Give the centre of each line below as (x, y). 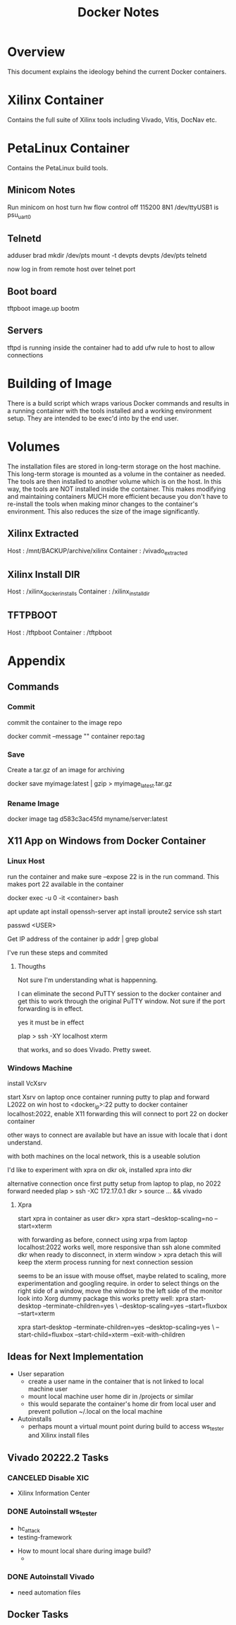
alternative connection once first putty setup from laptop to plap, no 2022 (114, 1183)
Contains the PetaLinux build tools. (58, 167)
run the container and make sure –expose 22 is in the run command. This (113, 876)
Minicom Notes (42, 190)
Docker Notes (118, 12)
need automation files (49, 1592)
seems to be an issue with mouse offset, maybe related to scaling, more (122, 1275)
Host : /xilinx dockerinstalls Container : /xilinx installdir (79, 592)
